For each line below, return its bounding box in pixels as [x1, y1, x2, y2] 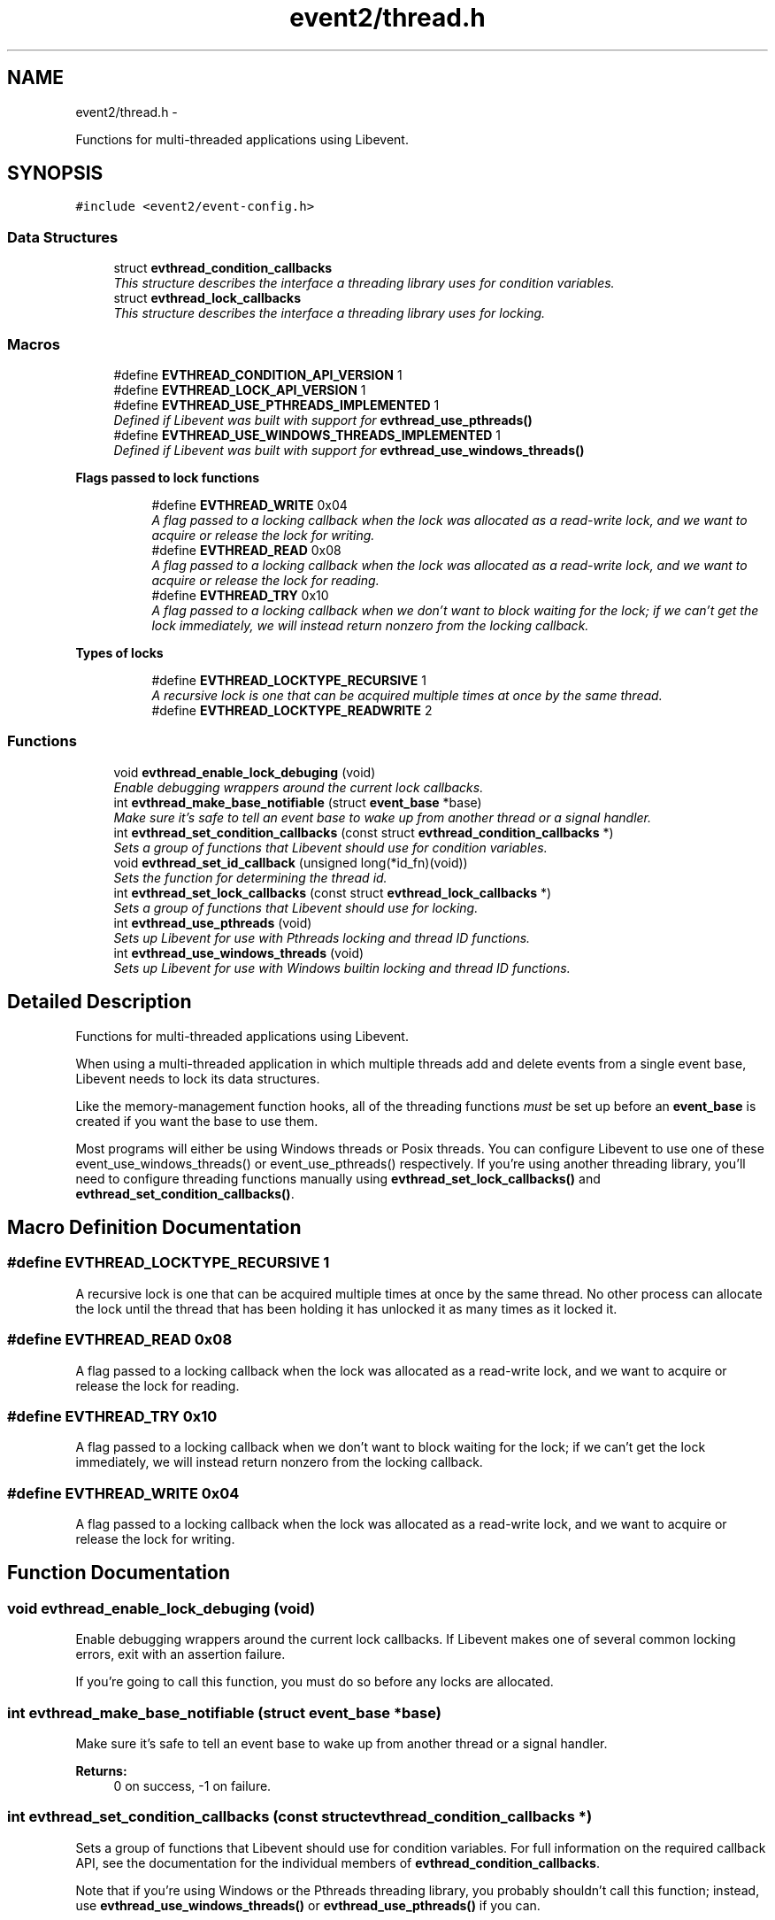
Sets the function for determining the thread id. [113, 869, 387, 885]
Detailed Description [7, 991, 192, 1014]
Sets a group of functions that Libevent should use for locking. [113, 899, 479, 915]
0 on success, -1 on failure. [113, 1777, 272, 1793]
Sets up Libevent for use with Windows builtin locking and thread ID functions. [113, 960, 571, 975]
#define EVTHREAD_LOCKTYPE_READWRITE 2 [151, 702, 433, 718]
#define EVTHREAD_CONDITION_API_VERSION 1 [113, 366, 403, 382]
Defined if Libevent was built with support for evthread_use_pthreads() [113, 412, 533, 428]
